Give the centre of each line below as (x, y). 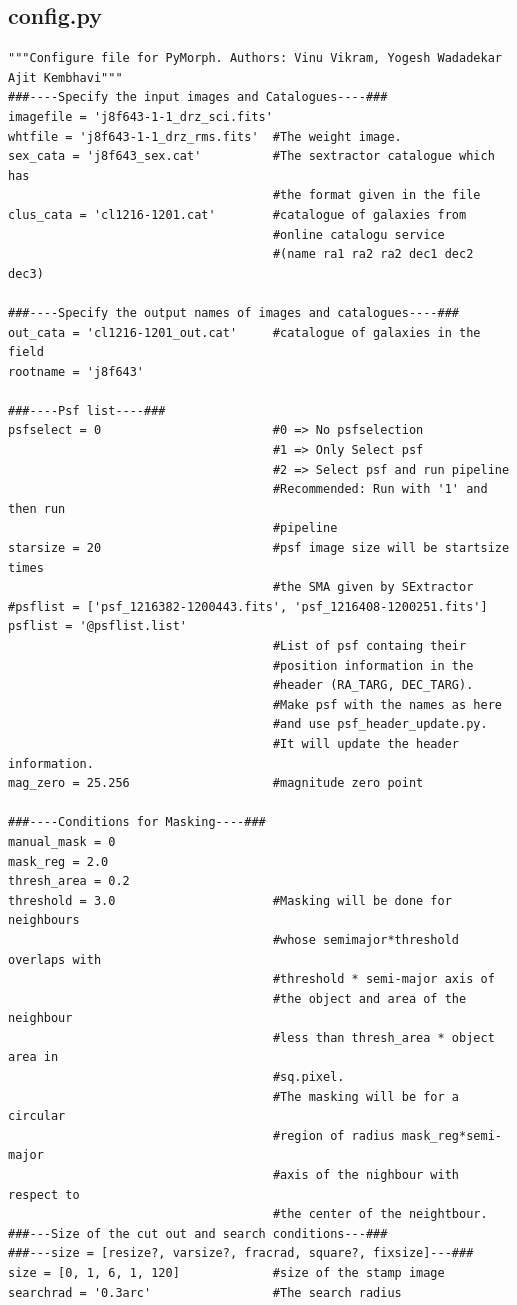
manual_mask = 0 (62, 841)
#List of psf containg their (369, 646)
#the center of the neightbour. (380, 1214)
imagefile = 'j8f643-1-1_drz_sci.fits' (140, 116)
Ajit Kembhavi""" (65, 77)
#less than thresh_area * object (383, 1037)
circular (37, 1116)
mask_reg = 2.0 (58, 861)
